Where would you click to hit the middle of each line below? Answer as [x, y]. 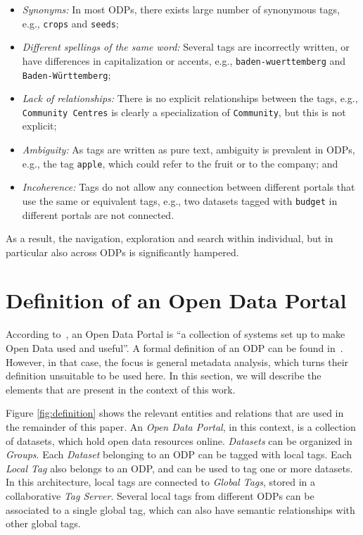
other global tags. [43, 523]
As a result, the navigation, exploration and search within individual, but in [170, 238]
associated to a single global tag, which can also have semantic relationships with [180, 509]
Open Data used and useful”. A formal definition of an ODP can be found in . [174, 348]
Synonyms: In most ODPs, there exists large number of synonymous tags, [181, 9]
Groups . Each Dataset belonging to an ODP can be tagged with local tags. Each [179, 454]
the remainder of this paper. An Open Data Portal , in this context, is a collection [181, 426]
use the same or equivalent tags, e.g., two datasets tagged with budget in [180, 200]
